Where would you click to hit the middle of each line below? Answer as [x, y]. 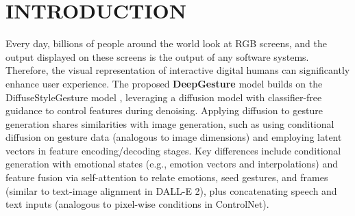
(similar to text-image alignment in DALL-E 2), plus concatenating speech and [171, 190]
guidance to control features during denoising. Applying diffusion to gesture [164, 110]
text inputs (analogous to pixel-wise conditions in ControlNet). [137, 204]
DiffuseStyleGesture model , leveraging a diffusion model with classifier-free [164, 97]
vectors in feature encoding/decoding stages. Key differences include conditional [173, 150]
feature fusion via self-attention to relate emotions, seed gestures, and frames [167, 177]
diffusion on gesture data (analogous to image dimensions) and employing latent [174, 137]
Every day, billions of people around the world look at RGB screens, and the [166, 43]
